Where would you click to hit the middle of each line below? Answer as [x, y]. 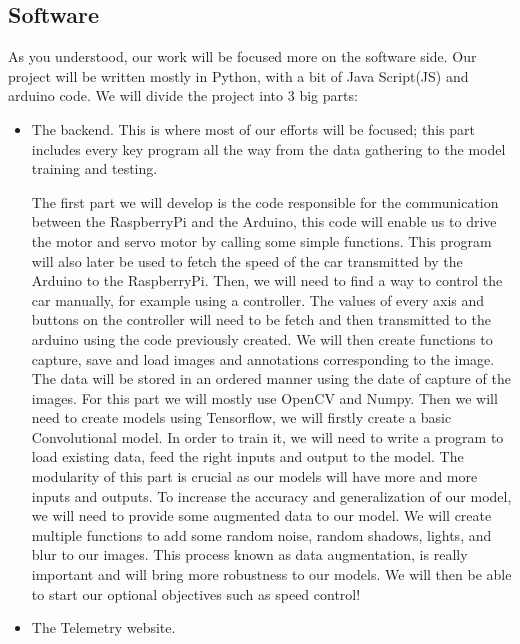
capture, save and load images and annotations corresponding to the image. [263, 358]
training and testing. [94, 168]
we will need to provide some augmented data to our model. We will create [261, 515]
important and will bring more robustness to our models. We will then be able [271, 574]
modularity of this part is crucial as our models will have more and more [254, 476]
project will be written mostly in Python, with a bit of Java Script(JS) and [238, 75]
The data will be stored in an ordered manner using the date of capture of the [271, 378]
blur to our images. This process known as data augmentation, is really [249, 554]
